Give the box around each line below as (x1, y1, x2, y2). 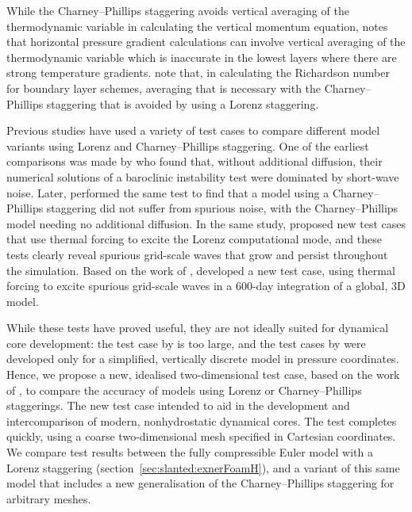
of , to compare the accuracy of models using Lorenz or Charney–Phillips (6, 381, 362, 398)
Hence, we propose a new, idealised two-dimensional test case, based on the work (6, 366, 400, 383)
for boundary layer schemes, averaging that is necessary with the (6, 79, 322, 96)
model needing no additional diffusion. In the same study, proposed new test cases (6, 215, 406, 231)
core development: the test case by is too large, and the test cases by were (6, 334, 366, 351)
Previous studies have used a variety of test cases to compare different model (6, 122, 380, 139)
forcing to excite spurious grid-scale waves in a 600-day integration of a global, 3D (6, 277, 406, 294)
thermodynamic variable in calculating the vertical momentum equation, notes (6, 17, 388, 34)
